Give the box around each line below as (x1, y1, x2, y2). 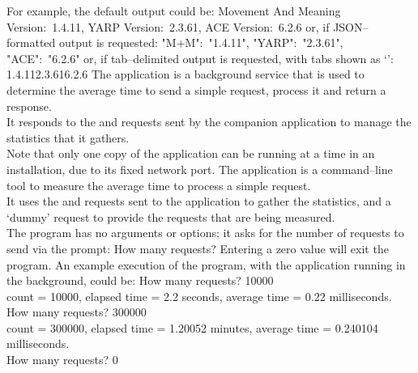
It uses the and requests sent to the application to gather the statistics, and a (6, 193, 391, 210)
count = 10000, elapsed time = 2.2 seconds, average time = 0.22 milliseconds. (6, 287, 392, 304)
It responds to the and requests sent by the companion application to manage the (6, 113, 412, 130)
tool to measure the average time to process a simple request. (6, 176, 311, 193)
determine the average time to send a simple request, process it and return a (6, 81, 386, 98)
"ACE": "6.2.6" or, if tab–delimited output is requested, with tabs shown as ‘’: (6, 49, 394, 66)
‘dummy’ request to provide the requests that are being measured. (6, 208, 335, 225)
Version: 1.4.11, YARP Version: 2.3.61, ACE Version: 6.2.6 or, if (6, 18, 330, 35)
